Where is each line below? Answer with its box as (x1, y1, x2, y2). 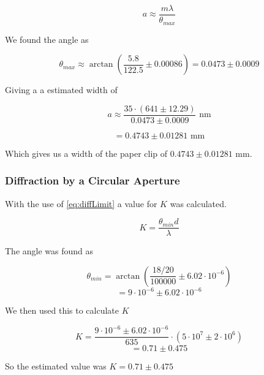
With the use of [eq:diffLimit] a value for (5, 197, 157, 210)
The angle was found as (5, 244, 94, 257)
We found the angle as (5, 32, 89, 45)
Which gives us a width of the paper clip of (5, 146, 168, 159)
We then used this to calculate (5, 304, 119, 317)
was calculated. (170, 197, 227, 210)
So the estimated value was (5, 360, 107, 373)
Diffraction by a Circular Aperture (5, 173, 180, 188)
